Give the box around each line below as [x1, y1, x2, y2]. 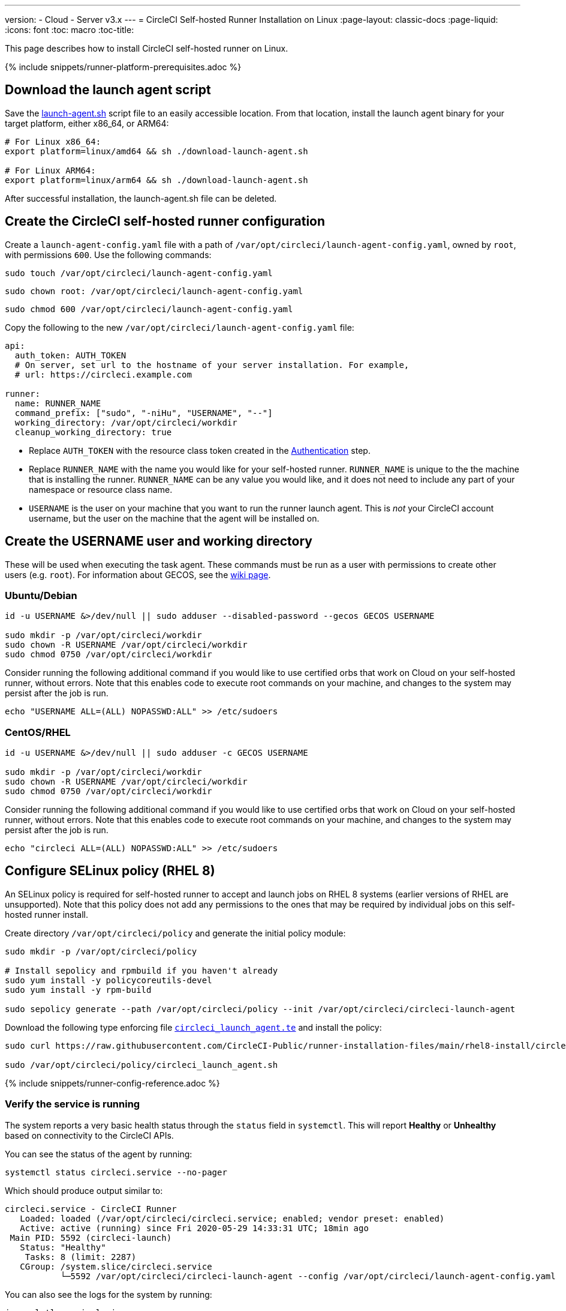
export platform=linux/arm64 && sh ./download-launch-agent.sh [5, 175, 308, 185]
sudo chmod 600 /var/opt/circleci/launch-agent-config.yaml [5, 304, 293, 314]
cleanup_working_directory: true [14, 427, 172, 437]
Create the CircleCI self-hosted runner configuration [5, 214, 326, 229]
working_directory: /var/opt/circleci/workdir [14, 417, 237, 427]
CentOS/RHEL [5, 726, 71, 738]
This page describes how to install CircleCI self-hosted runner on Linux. [5, 43, 288, 53]
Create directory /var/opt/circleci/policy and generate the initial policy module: [5, 927, 346, 938]
